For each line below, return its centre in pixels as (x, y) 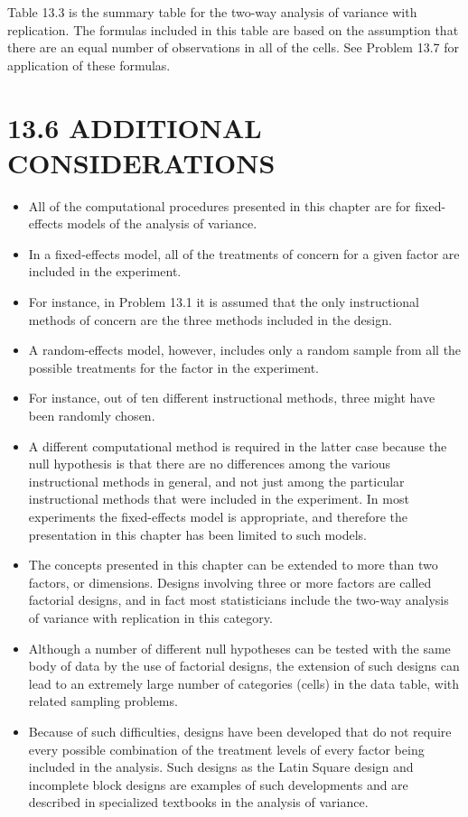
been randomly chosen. (92, 416)
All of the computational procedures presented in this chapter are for (220, 205)
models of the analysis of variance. (162, 223)
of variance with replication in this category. (150, 617)
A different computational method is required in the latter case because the (238, 446)
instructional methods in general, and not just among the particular (216, 481)
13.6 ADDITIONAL (135, 127)
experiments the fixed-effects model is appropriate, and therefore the (218, 516)
